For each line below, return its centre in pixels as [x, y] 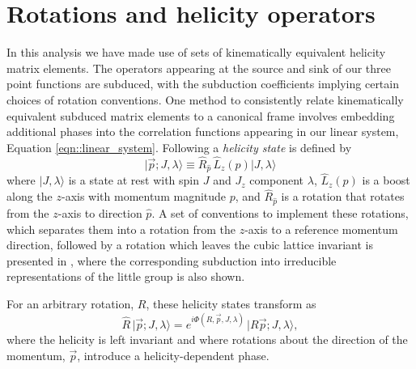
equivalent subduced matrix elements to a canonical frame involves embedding [201, 115]
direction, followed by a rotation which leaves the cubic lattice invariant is [190, 245]
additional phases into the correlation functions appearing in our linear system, [203, 131]
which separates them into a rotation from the [121, 229]
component [277, 180]
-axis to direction [100, 213]
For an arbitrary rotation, [70, 303]
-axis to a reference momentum [321, 229]
